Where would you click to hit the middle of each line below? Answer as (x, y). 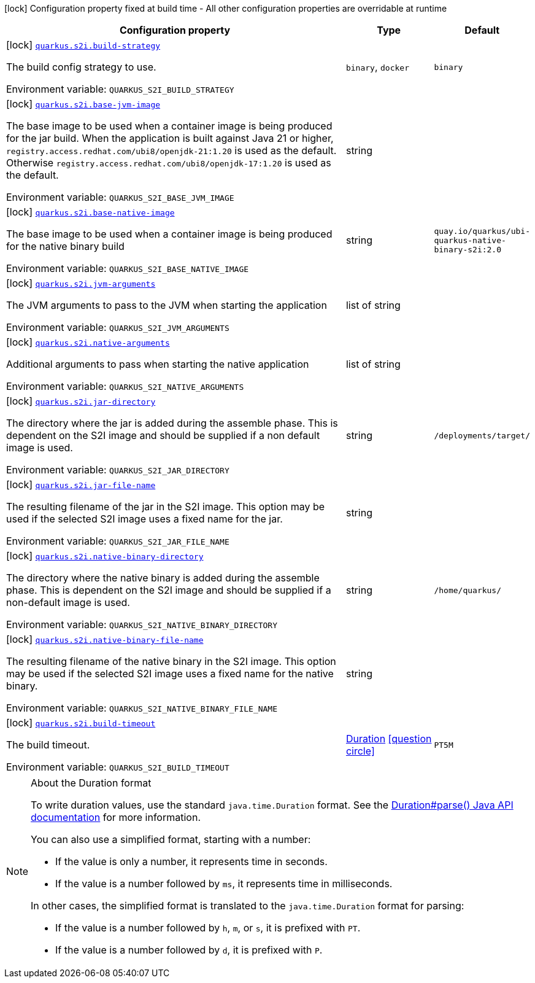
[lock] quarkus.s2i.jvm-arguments (81, 283)
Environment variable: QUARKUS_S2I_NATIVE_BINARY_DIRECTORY (142, 624)
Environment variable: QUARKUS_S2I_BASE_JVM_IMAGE (120, 197)
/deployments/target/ (482, 435)
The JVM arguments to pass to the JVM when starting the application (167, 305)
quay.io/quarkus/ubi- (482, 231)
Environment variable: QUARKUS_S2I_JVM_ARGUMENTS (118, 327)
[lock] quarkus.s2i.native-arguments (88, 342)
